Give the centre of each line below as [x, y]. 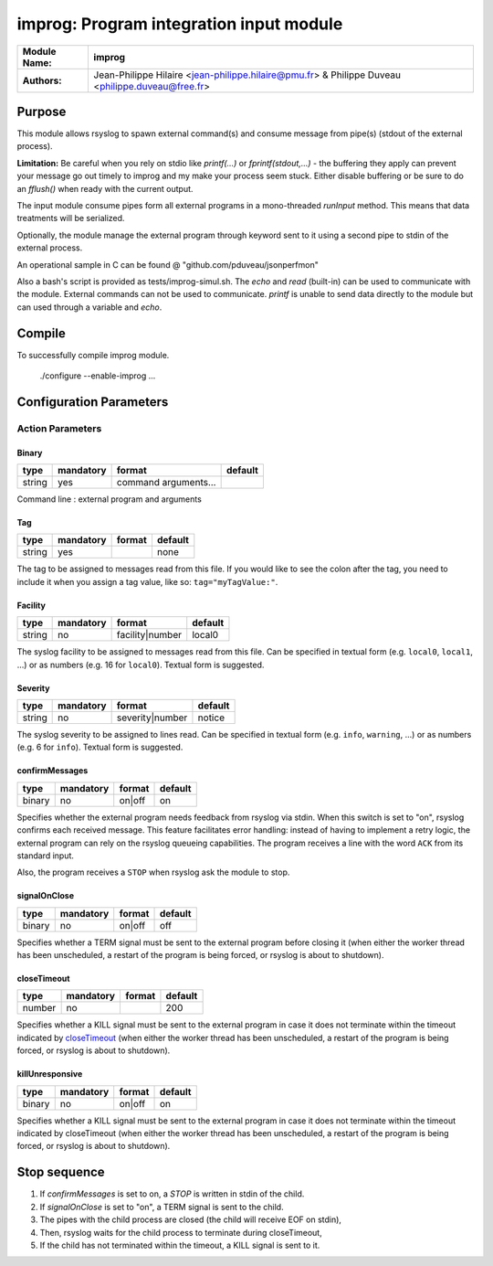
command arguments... [166, 483]
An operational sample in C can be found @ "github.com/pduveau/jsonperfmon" [168, 264]
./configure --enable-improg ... [98, 376]
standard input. [46, 856]
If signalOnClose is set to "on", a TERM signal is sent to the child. [162, 1207]
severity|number [152, 718]
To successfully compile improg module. [93, 355]
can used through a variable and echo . [89, 307]
